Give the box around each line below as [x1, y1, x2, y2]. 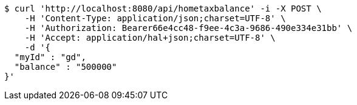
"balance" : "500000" [14, 62, 117, 72]
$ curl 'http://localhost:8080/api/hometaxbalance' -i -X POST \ [4, 4, 322, 13]
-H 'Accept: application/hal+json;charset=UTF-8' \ [24, 33, 276, 42]
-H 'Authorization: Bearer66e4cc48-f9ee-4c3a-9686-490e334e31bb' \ [24, 23, 353, 33]
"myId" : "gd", [14, 52, 86, 62]
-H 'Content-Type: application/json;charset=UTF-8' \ [24, 13, 286, 23]
